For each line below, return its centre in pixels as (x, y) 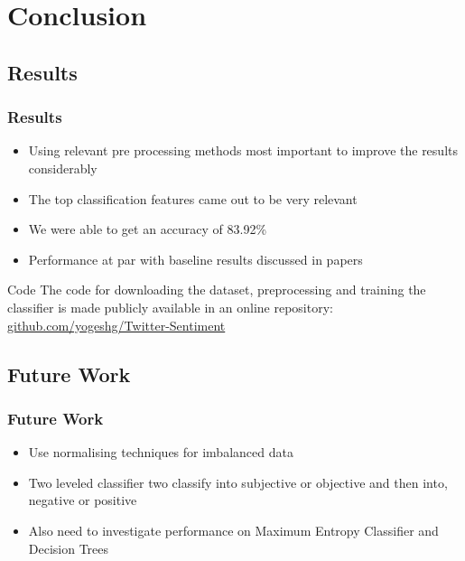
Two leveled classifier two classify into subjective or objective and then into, (238, 482)
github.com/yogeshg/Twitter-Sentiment (116, 325)
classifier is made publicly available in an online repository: (170, 307)
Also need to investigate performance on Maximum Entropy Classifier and (233, 530)
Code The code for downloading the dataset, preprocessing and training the (217, 290)
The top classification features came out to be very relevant (193, 198)
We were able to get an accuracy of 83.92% (148, 229)
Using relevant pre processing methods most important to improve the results (243, 150)
